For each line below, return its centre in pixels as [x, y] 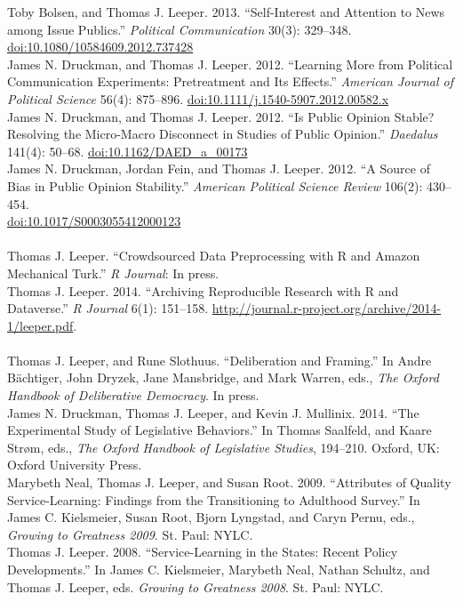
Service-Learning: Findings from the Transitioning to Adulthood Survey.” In [214, 499]
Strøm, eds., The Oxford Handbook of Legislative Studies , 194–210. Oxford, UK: [224, 447]
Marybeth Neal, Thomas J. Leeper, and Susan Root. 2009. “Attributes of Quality [229, 482]
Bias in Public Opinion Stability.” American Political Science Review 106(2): [215, 185]
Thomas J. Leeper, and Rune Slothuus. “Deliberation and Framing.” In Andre [220, 360]
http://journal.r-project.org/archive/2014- [327, 308]
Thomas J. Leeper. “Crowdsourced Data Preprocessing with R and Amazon [214, 256]
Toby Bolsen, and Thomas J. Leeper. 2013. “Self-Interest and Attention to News [226, 12]
